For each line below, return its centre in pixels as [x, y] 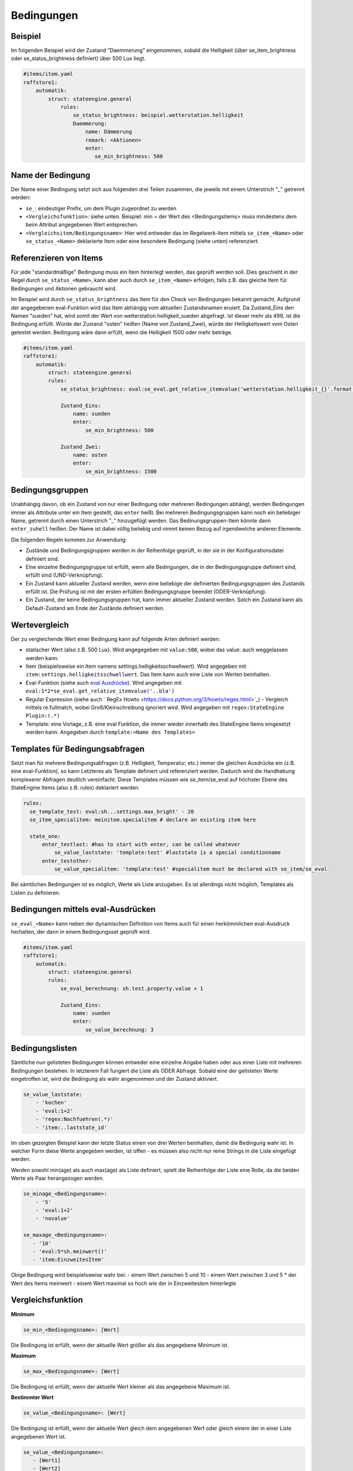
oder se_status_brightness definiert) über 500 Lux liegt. [78, 58]
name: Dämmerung [109, 132]
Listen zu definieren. [36, 893]
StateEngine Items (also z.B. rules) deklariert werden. [75, 788]
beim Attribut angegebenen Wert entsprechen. [82, 225]
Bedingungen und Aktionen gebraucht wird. [64, 288]
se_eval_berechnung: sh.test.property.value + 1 [132, 988]
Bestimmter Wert [32, 1397]
